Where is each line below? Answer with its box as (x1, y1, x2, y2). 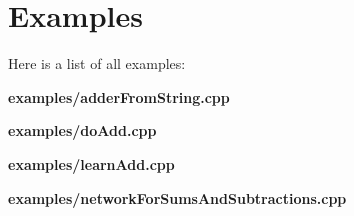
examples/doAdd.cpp (8, 120, 157, 141)
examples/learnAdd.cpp (8, 153, 175, 174)
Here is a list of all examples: (8, 53, 186, 74)
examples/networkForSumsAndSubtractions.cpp (8, 187, 347, 208)
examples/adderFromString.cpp (8, 86, 230, 107)
